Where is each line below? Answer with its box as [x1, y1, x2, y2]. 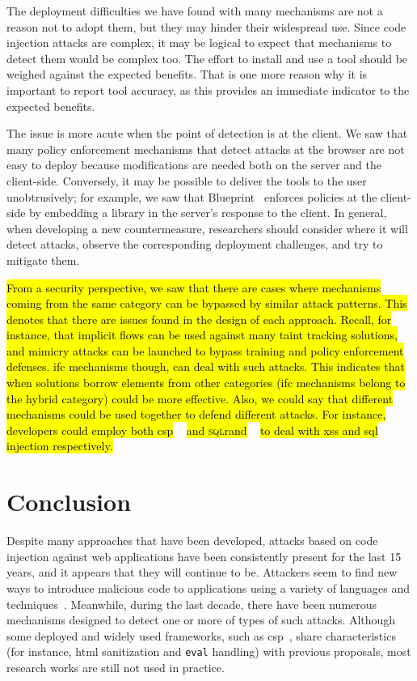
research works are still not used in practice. [6, 658, 225, 675]
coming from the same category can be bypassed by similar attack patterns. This [6, 295, 407, 312]
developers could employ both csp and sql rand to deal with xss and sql [6, 421, 378, 438]
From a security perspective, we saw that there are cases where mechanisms [6, 279, 381, 296]
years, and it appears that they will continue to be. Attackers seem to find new [6, 564, 398, 581]
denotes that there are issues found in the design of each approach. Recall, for [6, 310, 392, 327]
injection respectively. [6, 437, 113, 454]
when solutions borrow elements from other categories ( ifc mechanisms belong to [6, 374, 406, 391]
